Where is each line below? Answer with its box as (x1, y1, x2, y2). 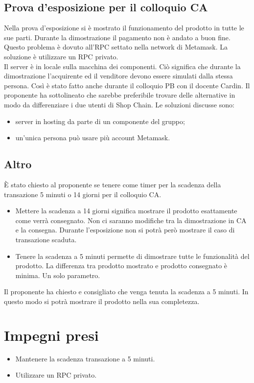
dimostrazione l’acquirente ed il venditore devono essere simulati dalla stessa (4, 71, 233, 81)
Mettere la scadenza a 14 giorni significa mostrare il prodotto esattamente (15, 205, 237, 216)
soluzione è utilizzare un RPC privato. (4, 51, 118, 61)
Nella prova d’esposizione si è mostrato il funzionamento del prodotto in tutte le (4, 23, 244, 33)
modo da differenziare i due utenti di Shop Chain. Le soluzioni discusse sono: (4, 99, 234, 109)
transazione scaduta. (15, 234, 77, 244)
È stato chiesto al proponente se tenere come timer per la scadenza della (4, 179, 221, 189)
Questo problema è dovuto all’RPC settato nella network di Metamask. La (4, 42, 228, 52)
